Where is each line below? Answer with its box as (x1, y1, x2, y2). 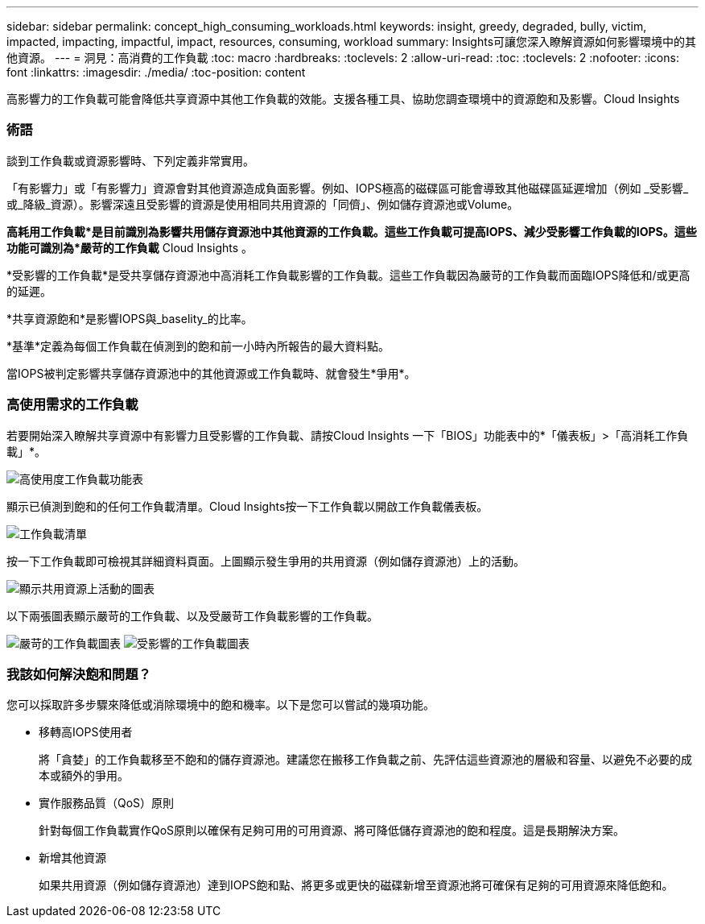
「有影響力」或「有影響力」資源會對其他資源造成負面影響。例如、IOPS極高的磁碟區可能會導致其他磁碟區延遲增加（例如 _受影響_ (6, 180, 689, 195)
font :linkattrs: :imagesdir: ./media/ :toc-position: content (6, 65, 306, 79)
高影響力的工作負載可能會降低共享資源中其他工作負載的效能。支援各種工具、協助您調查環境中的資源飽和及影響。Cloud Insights (6, 92, 680, 106)
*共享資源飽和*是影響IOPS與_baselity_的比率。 (6, 311, 253, 325)
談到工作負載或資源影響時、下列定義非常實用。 (6, 153, 254, 168)
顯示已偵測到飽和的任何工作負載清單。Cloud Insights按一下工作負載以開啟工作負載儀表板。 (6, 499, 489, 513)
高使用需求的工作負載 (6, 396, 138, 413)
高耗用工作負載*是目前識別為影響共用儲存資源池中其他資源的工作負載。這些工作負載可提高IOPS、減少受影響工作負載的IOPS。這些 (6, 224, 697, 238)
